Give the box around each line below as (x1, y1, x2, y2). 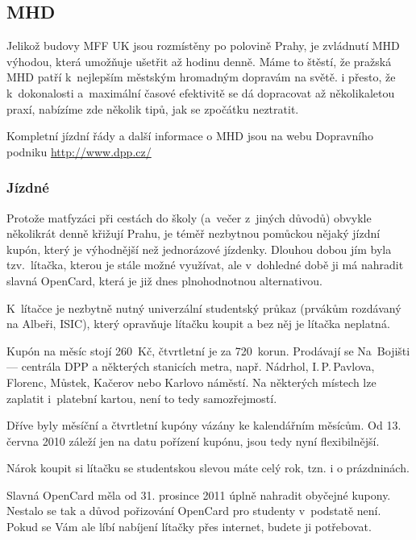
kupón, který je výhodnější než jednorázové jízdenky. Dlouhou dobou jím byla (6, 240, 392, 257)
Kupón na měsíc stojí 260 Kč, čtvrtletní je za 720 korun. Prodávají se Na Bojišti (6, 342, 410, 359)
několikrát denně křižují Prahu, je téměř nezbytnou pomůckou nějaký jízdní (6, 225, 381, 242)
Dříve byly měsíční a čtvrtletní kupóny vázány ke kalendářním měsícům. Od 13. (6, 417, 401, 434)
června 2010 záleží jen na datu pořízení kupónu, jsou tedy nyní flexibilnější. (6, 432, 380, 449)
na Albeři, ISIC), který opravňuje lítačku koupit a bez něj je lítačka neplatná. (6, 315, 390, 332)
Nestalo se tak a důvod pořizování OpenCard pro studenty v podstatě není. (6, 502, 381, 519)
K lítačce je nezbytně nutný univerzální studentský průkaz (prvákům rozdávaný (6, 299, 401, 316)
